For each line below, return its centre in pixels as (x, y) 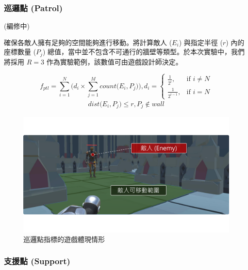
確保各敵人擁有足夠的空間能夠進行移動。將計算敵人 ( (88, 42)
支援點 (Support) (37, 261)
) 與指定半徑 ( (201, 42)
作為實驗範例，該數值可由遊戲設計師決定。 (114, 61)
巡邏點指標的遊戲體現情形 (64, 239)
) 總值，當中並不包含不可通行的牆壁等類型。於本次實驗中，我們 (144, 52)
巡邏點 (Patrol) (33, 8)
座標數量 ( (20, 52)
